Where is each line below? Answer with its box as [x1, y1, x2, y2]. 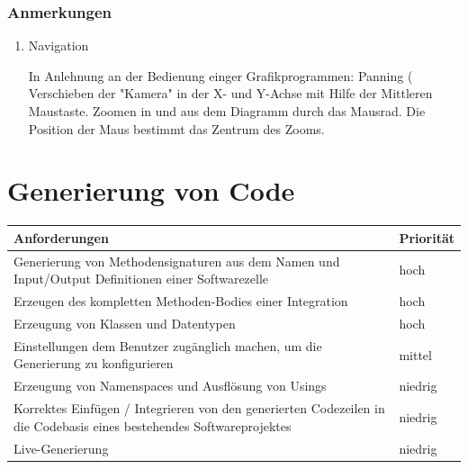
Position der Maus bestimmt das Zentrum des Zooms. [28, 119, 325, 138]
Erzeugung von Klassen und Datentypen [13, 313, 236, 332]
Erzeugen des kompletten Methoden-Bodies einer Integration [13, 292, 348, 311]
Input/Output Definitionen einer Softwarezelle [13, 269, 269, 288]
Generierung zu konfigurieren [13, 354, 174, 373]
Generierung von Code [7, 172, 295, 209]
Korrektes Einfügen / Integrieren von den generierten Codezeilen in [13, 399, 385, 418]
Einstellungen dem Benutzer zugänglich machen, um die [13, 336, 322, 355]
